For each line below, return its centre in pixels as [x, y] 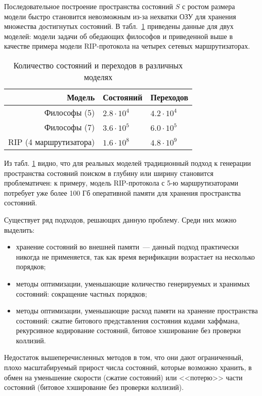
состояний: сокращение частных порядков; [81, 293]
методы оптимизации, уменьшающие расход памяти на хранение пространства [137, 311]
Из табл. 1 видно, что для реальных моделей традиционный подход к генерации [128, 163]
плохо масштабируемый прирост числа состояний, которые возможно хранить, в [128, 367]
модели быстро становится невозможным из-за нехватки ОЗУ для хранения [120, 16]
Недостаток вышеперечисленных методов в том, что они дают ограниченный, [124, 357]
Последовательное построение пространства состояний [89, 6]
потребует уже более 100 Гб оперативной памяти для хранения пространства [122, 192]
